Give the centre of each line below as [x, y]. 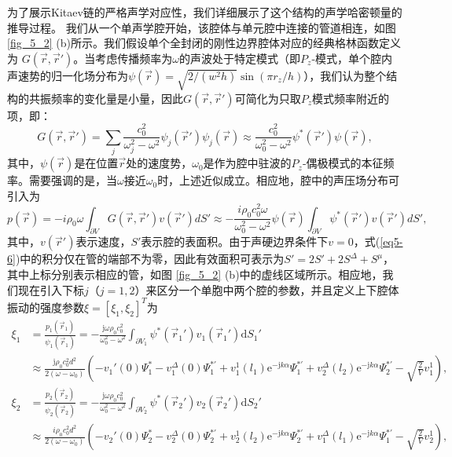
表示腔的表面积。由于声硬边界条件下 [235, 241]
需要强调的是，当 [73, 180]
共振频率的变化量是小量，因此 [106, 98]
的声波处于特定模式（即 [240, 58]
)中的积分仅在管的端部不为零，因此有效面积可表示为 [150, 259]
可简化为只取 [268, 98]
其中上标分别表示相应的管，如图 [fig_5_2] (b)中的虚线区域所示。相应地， [195, 274]
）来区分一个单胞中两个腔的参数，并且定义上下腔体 [267, 289]
